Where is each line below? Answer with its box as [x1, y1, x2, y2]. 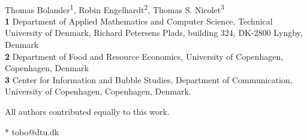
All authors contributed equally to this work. [5, 105, 170, 117]
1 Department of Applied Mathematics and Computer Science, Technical [5, 14, 273, 27]
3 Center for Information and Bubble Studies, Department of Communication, [5, 73, 293, 86]
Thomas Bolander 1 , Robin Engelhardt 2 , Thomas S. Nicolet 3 [5, 1, 225, 16]
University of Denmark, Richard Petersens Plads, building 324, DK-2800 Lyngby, [5, 26, 303, 39]
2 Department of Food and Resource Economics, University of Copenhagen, [5, 50, 284, 62]
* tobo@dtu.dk [5, 125, 59, 138]
